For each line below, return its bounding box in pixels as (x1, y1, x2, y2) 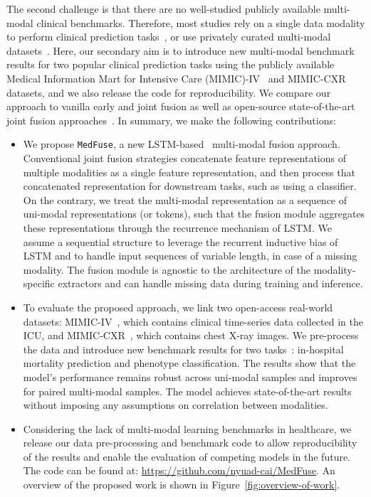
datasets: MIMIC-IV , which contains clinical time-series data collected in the (23, 314, 363, 328)
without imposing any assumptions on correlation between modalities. (23, 397, 328, 412)
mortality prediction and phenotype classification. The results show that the (23, 356, 356, 370)
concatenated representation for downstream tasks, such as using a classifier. (23, 178, 357, 193)
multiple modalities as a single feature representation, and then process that (23, 164, 355, 179)
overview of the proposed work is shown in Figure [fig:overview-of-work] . (23, 477, 340, 492)
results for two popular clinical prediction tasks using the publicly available (6, 57, 335, 72)
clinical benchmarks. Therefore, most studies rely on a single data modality (36, 15, 365, 30)
